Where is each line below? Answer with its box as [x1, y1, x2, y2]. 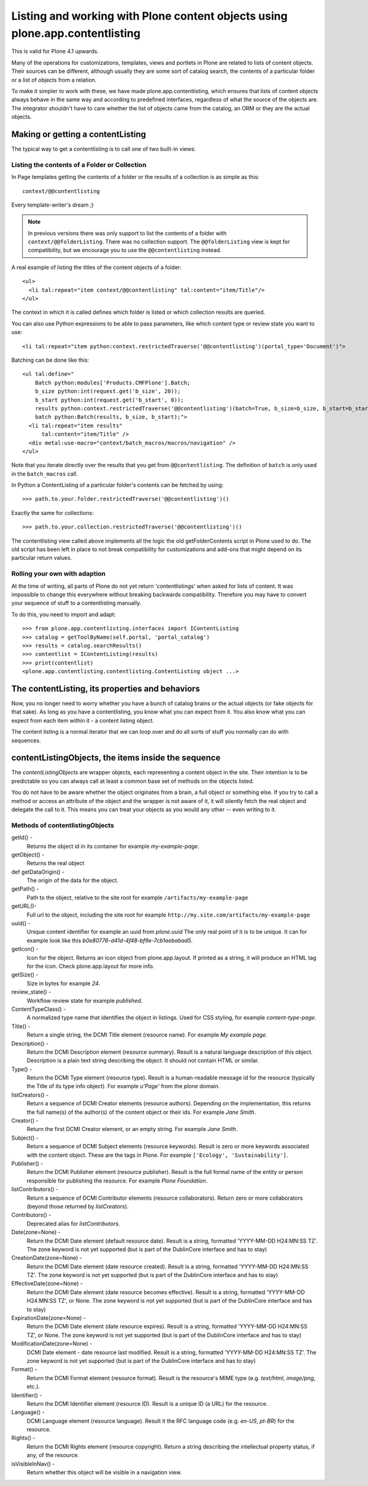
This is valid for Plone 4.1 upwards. [11, 48, 99, 55]
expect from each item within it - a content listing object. [11, 717, 155, 724]
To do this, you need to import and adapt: [11, 611, 116, 618]
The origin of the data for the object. [26, 877, 119, 884]
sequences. [11, 736, 41, 744]
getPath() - [11, 885, 39, 893]
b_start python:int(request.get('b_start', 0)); [34, 396, 184, 403]
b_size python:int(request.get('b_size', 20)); [34, 388, 181, 395]
